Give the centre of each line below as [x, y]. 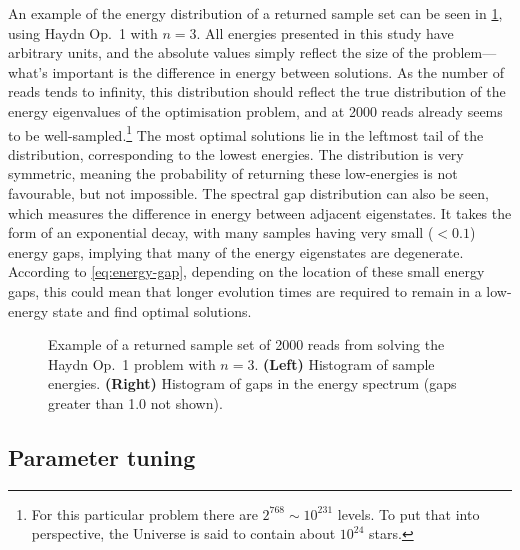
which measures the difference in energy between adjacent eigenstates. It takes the [260, 212]
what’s [28, 71]
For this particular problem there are [144, 513]
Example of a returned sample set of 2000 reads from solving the [246, 344]
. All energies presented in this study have [325, 32]
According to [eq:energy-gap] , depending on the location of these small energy [246, 271]
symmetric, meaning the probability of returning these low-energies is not [233, 173]
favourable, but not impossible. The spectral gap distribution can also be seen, [248, 193]
